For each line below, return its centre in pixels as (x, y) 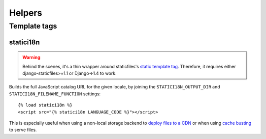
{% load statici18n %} (45, 105)
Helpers (26, 13)
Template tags (33, 26)
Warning (31, 57)
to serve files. (23, 130)
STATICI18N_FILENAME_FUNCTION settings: (55, 94)
